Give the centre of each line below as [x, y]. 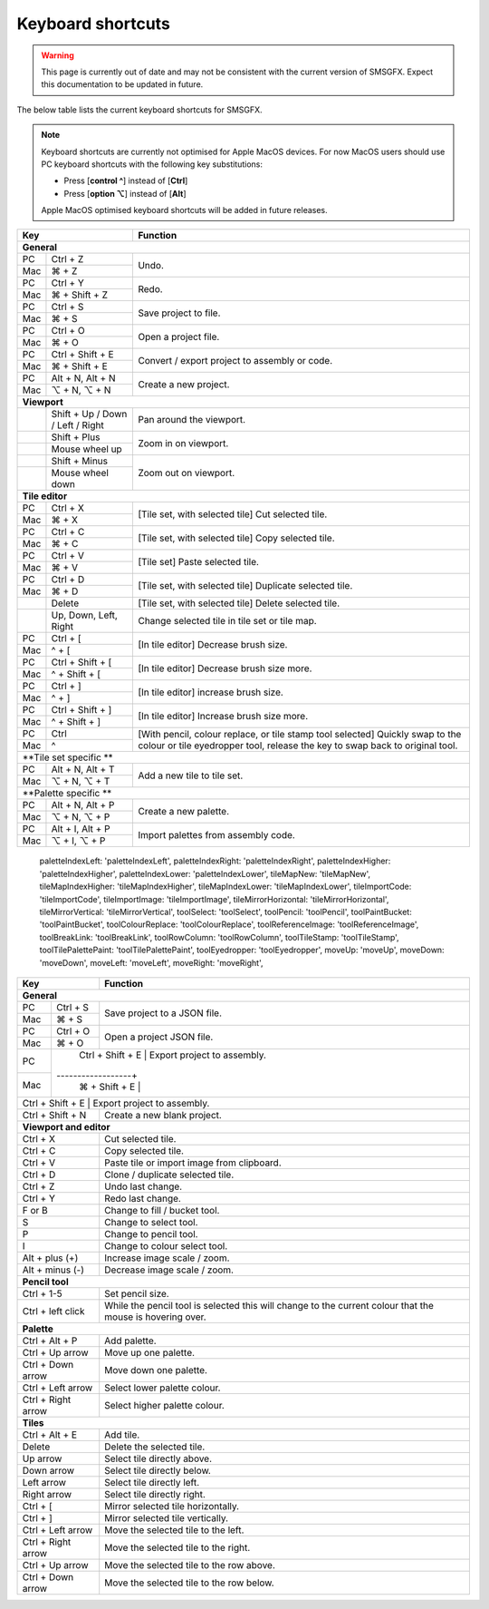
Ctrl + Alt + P [50, 1341]
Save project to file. [179, 313]
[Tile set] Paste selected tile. [198, 561]
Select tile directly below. [158, 1470]
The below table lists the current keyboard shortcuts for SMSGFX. [139, 110]
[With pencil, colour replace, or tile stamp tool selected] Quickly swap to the [299, 734]
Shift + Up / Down [89, 414]
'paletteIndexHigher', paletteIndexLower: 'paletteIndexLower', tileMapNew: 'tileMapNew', [205, 873]
